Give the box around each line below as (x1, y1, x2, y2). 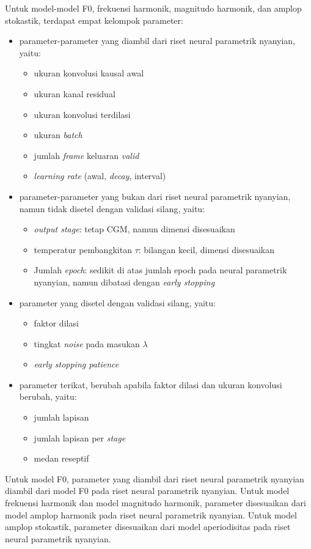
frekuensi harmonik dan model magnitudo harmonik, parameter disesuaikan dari (5, 496, 306, 509)
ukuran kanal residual (34, 87, 115, 100)
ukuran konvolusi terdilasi (34, 108, 131, 120)
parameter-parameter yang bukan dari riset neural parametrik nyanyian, (19, 190, 291, 202)
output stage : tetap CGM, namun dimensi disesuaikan (34, 223, 235, 235)
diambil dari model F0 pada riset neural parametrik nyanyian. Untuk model (5, 484, 290, 497)
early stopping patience (34, 358, 119, 370)
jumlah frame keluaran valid (34, 149, 139, 161)
